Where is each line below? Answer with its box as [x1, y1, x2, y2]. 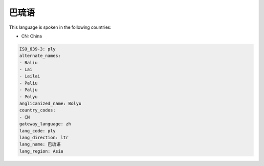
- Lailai [19, 74, 41, 79]
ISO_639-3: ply [19, 46, 56, 52]
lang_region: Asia [19, 148, 64, 154]
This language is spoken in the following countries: [9, 24, 111, 30]
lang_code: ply [19, 128, 56, 133]
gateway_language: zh [19, 121, 71, 127]
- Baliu [19, 60, 38, 65]
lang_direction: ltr [19, 135, 68, 140]
